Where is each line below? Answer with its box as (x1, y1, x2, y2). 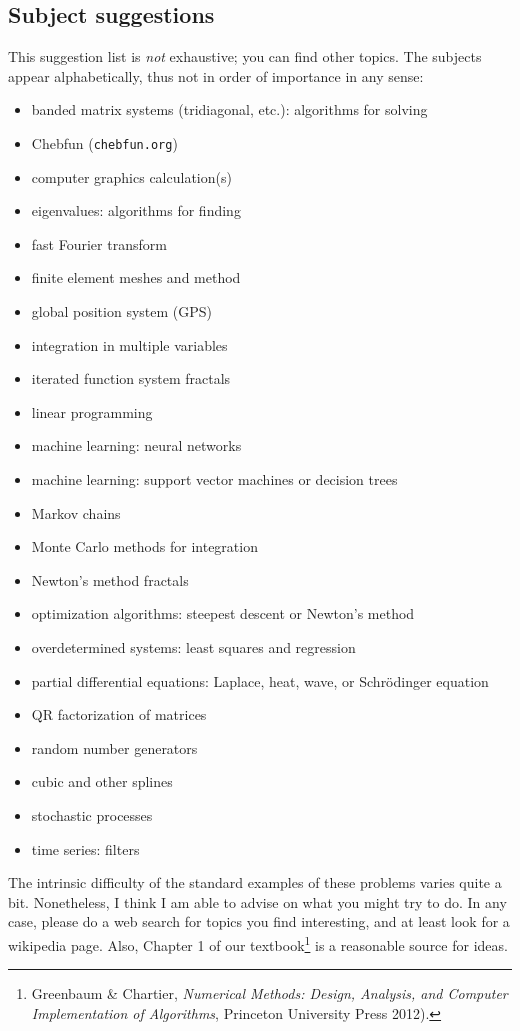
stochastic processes (31, 804, 153, 825)
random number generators (31, 737, 198, 758)
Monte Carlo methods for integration (31, 536, 258, 557)
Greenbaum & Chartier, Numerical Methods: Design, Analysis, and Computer (31, 983, 508, 1004)
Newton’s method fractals (31, 569, 189, 590)
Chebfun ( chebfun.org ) (31, 132, 178, 153)
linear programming (31, 401, 153, 422)
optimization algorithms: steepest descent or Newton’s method (31, 603, 415, 624)
